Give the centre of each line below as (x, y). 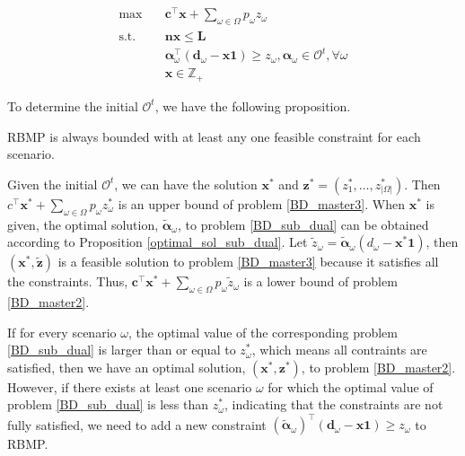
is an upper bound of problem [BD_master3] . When (261, 203)
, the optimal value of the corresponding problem (263, 332)
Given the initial (53, 184)
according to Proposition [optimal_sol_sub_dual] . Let (158, 242)
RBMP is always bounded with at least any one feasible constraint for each (214, 136)
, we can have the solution (186, 184)
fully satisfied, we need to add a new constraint (137, 424)
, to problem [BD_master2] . (378, 367)
